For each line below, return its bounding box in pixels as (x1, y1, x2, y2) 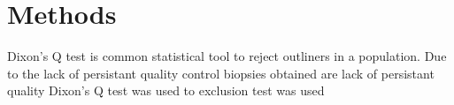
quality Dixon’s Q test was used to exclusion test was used (7, 81, 325, 100)
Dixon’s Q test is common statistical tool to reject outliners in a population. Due (7, 47, 447, 65)
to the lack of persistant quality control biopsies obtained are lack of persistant (7, 64, 435, 82)
